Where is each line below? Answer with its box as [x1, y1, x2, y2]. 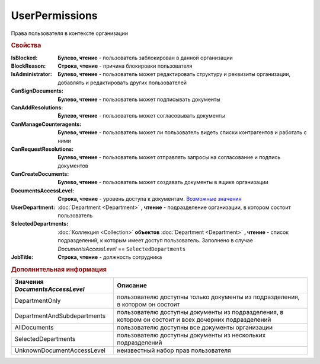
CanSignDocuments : [11, 87, 63, 94]
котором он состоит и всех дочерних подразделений [117, 315, 271, 324]
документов [57, 162, 89, 169]
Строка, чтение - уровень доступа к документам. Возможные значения [57, 195, 242, 202]
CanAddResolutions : [11, 104, 63, 111]
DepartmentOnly [14, 297, 61, 305]
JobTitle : [11, 253, 34, 261]
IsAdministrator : [11, 71, 53, 78]
